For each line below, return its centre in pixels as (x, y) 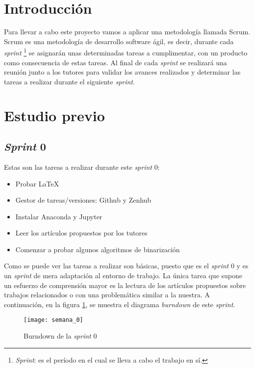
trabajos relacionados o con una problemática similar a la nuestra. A (107, 295)
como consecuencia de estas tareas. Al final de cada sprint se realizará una (115, 62)
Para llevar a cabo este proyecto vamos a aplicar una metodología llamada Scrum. (127, 32)
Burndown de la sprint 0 (60, 336)
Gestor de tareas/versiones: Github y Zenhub (83, 200)
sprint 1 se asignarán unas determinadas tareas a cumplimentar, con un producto (126, 52)
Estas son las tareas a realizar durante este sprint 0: (82, 167)
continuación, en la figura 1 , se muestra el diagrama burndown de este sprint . (120, 304)
